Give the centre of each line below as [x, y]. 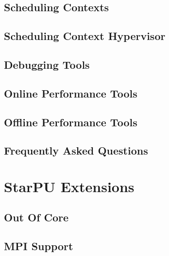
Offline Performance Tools [71, 122]
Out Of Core [36, 217]
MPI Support [39, 246]
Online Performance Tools [71, 93]
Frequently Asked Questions [76, 150]
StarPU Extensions [69, 186]
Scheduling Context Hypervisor [85, 36]
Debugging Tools [47, 64]
